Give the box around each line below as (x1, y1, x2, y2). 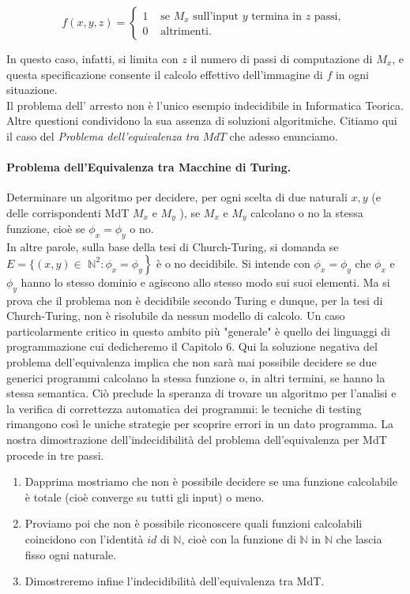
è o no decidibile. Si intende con (156, 254, 310, 271)
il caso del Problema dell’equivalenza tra (6, 127, 199, 144)
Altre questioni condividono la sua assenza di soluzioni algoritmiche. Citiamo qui (6, 112, 397, 129)
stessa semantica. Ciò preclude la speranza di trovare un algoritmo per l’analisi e (6, 385, 397, 401)
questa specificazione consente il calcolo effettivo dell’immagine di (6, 66, 323, 82)
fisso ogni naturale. (24, 546, 117, 562)
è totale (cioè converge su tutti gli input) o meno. (24, 488, 265, 505)
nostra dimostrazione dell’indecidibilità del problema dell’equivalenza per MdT (6, 430, 387, 447)
